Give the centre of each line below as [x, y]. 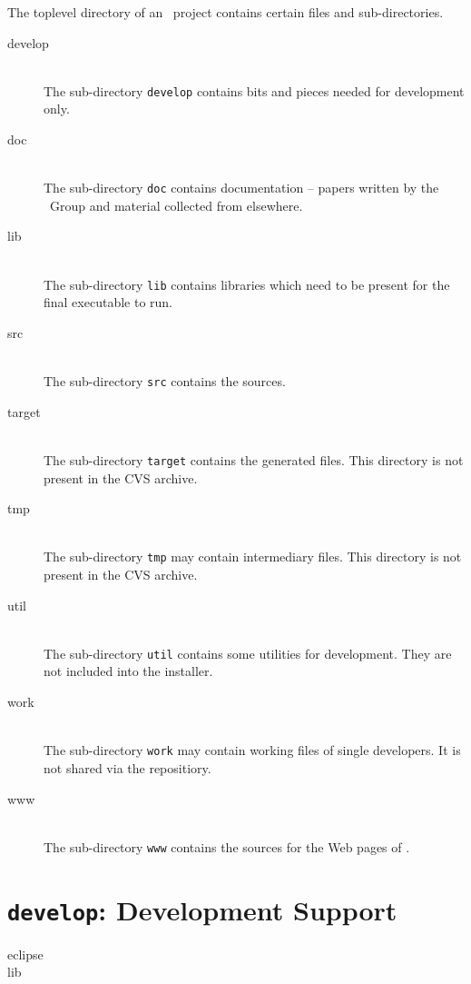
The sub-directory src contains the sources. [165, 381]
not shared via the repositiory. [128, 767]
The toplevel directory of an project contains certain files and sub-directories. [226, 12]
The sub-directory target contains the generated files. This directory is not [254, 459]
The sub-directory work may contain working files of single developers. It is [252, 750]
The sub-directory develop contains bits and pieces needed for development [254, 90]
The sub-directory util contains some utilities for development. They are [248, 653]
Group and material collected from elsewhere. [176, 205]
